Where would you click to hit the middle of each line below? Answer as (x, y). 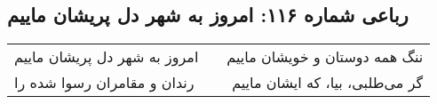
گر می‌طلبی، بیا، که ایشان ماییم (328, 83)
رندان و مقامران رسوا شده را (104, 83)
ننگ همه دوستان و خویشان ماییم (325, 57)
